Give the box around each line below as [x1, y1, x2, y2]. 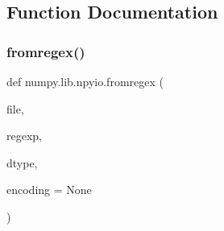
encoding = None [6, 181, 92, 198]
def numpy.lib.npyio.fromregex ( [6, 73, 164, 89]
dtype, [6, 154, 38, 171]
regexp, [6, 127, 42, 144]
